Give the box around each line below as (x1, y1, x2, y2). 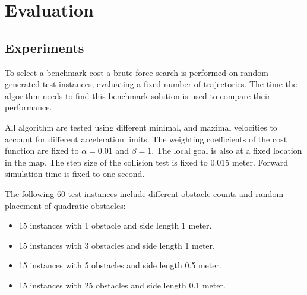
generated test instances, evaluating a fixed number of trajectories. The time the (5, 78, 297, 90)
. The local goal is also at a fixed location (151, 144, 302, 157)
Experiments (5, 38, 84, 56)
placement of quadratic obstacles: (5, 199, 126, 211)
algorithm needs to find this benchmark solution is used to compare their (5, 89, 271, 101)
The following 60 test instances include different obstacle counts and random (5, 187, 284, 199)
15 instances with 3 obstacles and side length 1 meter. (18, 239, 215, 251)
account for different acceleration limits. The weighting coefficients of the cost (5, 132, 287, 145)
